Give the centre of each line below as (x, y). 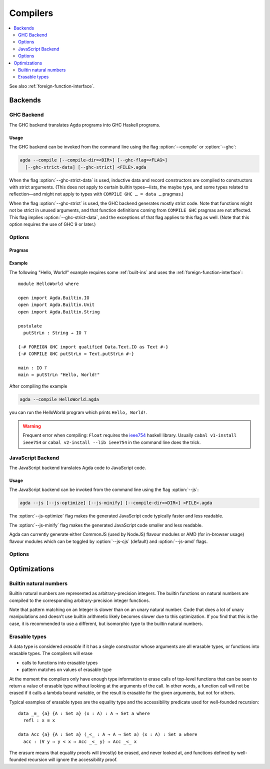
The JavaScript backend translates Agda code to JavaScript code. (77, 468)
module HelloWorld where (48, 284)
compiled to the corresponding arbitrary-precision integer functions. (79, 600)
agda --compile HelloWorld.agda (59, 399)
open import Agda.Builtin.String (59, 312)
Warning (32, 426)
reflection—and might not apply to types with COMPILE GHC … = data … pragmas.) (96, 194)
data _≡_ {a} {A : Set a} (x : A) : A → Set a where (84, 713)
